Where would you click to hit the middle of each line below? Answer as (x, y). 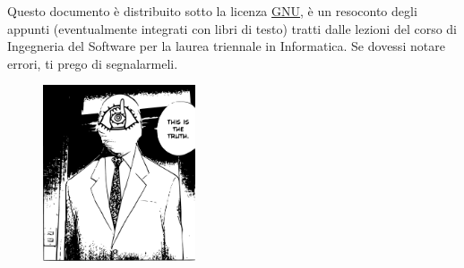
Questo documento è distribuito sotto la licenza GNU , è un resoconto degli (212, 11)
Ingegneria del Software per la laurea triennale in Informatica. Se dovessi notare (226, 46)
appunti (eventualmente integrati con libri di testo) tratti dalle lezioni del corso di (232, 28)
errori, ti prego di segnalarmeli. (93, 63)
